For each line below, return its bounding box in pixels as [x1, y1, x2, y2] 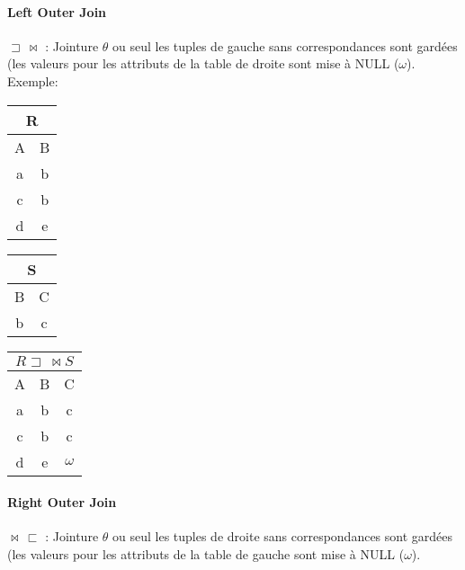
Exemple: [7, 71, 58, 90]
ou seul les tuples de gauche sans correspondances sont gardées [112, 36, 458, 55]
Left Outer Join [7, 2, 107, 21]
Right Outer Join [7, 493, 117, 512]
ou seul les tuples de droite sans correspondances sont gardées [112, 527, 453, 546]
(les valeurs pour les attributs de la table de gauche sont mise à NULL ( [7, 544, 405, 563]
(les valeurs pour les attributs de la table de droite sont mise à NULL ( [7, 54, 399, 73]
